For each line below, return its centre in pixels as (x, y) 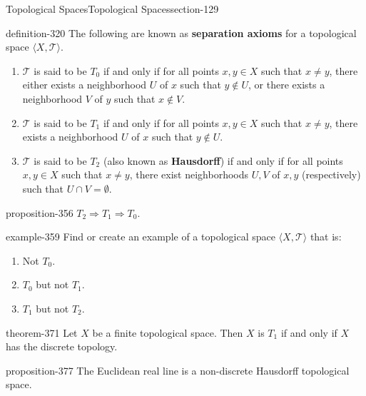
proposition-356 (40, 212)
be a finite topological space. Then (168, 332)
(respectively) (331, 174)
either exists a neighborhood (85, 85)
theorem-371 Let (42, 332)
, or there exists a (287, 85)
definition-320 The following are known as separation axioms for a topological (181, 32)
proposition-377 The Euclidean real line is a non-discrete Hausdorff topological (178, 370)
